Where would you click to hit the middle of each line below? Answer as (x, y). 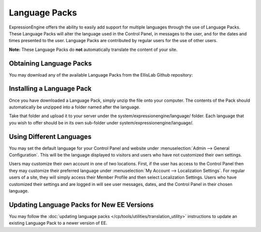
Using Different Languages (50, 136)
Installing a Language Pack (50, 89)
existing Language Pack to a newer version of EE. (58, 223)
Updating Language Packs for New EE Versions (81, 205)
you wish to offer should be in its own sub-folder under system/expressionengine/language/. (101, 123)
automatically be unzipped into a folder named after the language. (75, 107)
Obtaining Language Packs (50, 63)
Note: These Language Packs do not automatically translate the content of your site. (93, 49)
